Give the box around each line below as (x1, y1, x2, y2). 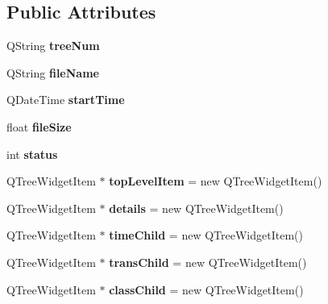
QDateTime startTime (6, 91, 125, 108)
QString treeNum (6, 37, 100, 54)
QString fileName (6, 64, 99, 81)
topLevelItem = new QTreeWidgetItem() (109, 173, 322, 189)
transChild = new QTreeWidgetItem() (109, 253, 307, 270)
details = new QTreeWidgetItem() (109, 199, 284, 216)
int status (6, 145, 58, 162)
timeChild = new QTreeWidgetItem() (109, 227, 303, 244)
